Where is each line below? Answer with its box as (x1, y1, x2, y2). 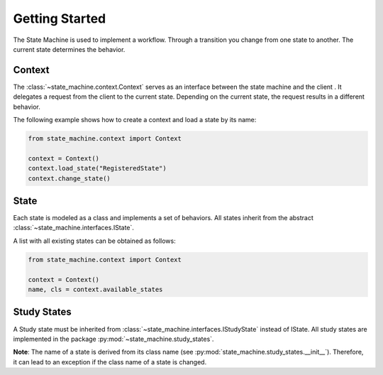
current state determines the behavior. (13, 45, 126, 53)
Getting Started (13, 11, 106, 26)
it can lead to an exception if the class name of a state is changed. (13, 357, 207, 366)
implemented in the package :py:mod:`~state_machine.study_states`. (13, 335, 214, 343)
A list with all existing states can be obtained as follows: (13, 237, 177, 245)
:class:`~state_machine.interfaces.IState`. (13, 224, 135, 232)
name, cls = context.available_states (28, 286, 163, 293)
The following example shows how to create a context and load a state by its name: (13, 116, 257, 124)
